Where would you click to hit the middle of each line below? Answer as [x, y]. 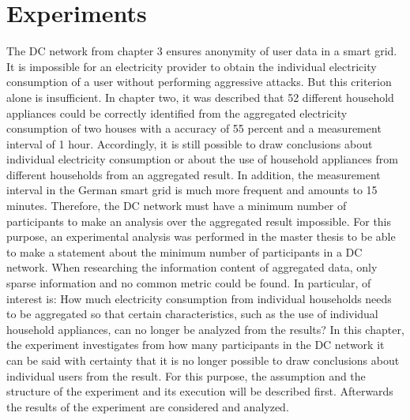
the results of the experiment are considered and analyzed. [148, 406]
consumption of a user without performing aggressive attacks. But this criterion [199, 82]
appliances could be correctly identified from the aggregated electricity [177, 112]
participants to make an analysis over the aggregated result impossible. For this [199, 221]
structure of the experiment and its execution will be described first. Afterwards [200, 391]
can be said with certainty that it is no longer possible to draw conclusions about [203, 360]
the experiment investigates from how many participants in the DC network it [196, 345]
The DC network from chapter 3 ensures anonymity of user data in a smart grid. [202, 51]
